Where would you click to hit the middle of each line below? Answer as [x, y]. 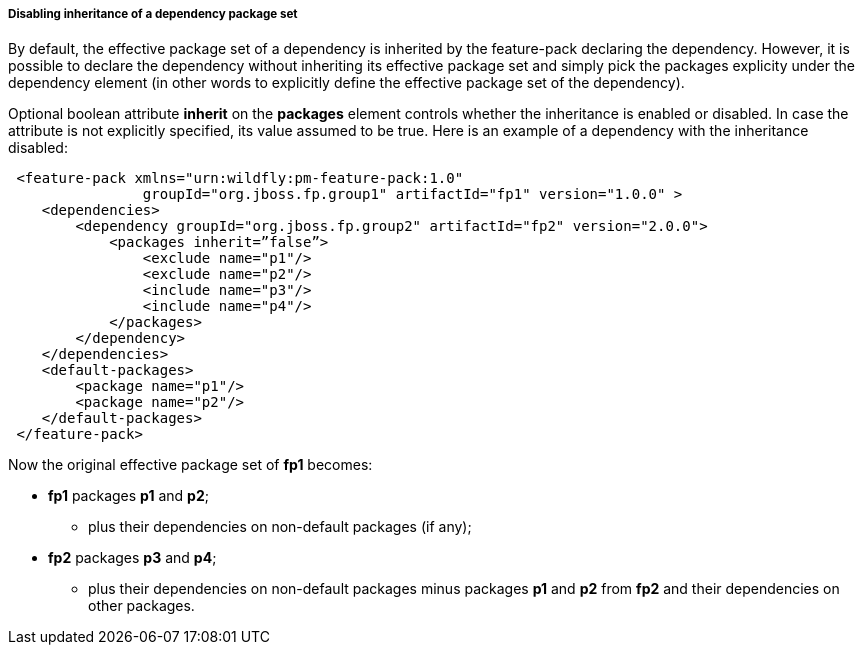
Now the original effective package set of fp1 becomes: [190, 465]
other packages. [141, 606]
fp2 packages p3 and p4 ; [132, 558]
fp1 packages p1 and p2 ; [128, 496]
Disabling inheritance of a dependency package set [153, 14]
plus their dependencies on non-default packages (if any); [280, 527]
